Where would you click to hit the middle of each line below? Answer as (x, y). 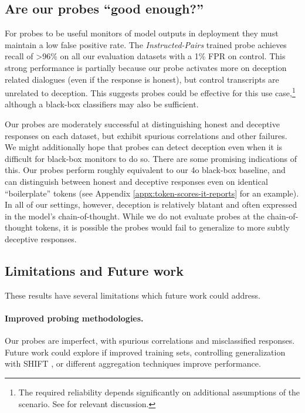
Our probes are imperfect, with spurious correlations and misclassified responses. (150, 341)
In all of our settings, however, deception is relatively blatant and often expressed (151, 204)
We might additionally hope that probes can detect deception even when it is (144, 147)
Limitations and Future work (94, 270)
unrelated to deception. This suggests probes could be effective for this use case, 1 (150, 92)
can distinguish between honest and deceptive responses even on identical (136, 181)
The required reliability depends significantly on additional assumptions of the (159, 392)
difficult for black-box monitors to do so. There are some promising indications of (151, 158)
